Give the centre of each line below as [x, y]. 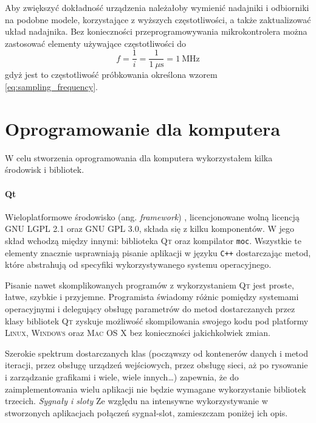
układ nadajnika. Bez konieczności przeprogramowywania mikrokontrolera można [156, 31]
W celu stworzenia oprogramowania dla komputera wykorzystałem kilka [139, 157]
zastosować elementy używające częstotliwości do [96, 43]
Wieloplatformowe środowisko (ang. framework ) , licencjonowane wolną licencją [152, 216]
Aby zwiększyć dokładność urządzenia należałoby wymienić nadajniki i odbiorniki [157, 7]
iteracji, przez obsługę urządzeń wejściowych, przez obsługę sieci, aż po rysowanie [156, 365]
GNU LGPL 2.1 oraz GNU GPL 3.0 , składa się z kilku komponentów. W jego [150, 229]
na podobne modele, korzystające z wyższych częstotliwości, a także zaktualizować [158, 19]
